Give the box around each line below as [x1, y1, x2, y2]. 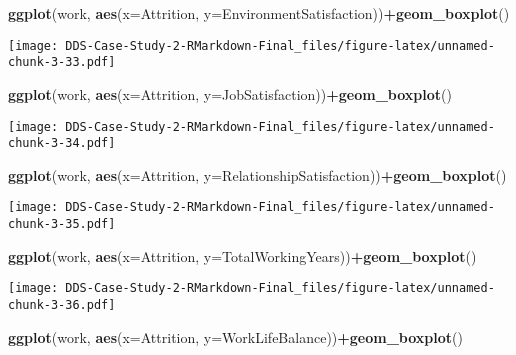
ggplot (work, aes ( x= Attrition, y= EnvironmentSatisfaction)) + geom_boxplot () [8, 3, 510, 23]
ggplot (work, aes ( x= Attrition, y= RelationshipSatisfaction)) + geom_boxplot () [8, 164, 507, 185]
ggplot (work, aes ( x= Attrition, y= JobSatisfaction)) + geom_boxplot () [8, 83, 452, 104]
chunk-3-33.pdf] [8, 55, 116, 70]
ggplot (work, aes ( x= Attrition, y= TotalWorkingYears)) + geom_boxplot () [8, 245, 477, 266]
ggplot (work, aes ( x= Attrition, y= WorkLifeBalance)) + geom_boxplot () [8, 326, 463, 347]
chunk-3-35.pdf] [8, 217, 116, 232]
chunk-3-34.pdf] [8, 136, 116, 151]
